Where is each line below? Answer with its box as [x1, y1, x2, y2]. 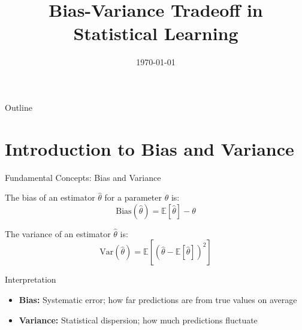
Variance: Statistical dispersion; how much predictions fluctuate [19, 313, 258, 326]
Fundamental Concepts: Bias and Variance [5, 171, 161, 183]
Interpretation [5, 273, 56, 286]
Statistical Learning [73, 21, 238, 46]
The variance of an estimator [5, 227, 111, 240]
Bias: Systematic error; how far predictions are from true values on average [19, 293, 297, 305]
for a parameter [104, 191, 162, 204]
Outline [5, 101, 32, 113]
